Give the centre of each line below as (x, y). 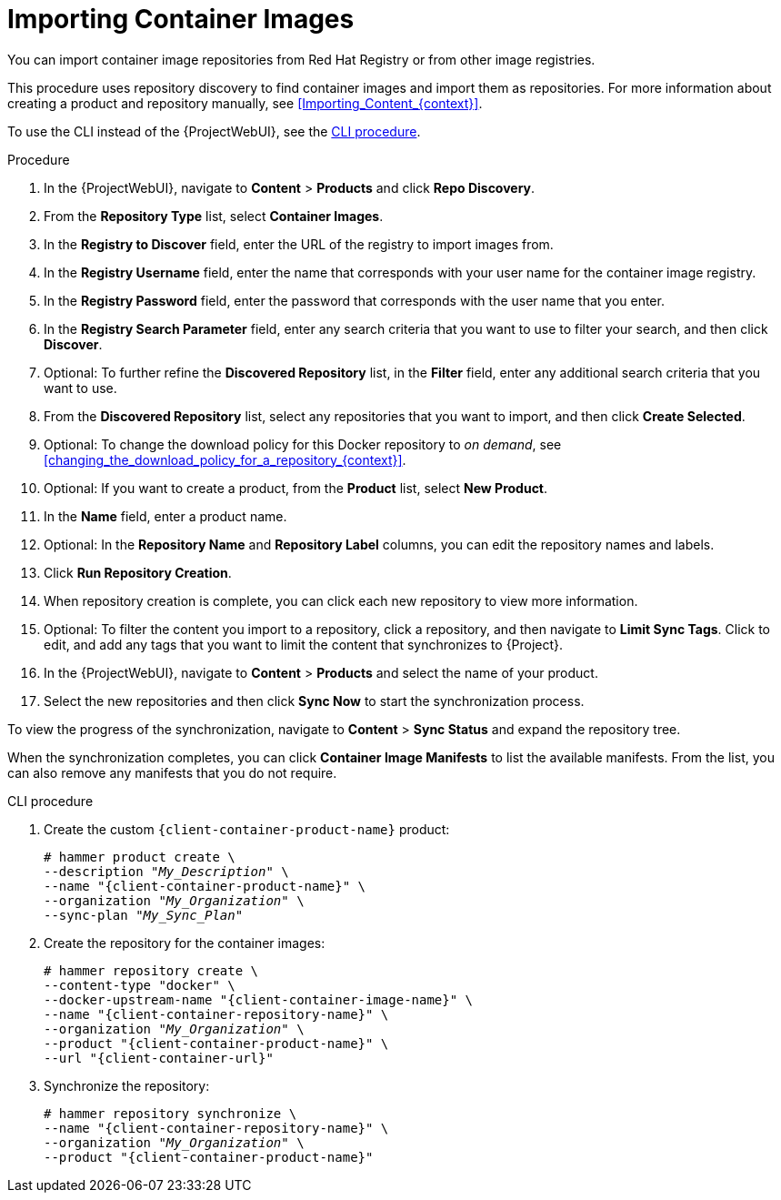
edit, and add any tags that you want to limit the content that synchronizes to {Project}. (304, 644)
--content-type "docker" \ (140, 985)
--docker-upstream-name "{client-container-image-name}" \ (259, 999)
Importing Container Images (181, 19)
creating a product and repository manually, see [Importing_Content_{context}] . (245, 103)
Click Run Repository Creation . (138, 572)
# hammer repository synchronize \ (170, 1113)
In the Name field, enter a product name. (165, 516)
